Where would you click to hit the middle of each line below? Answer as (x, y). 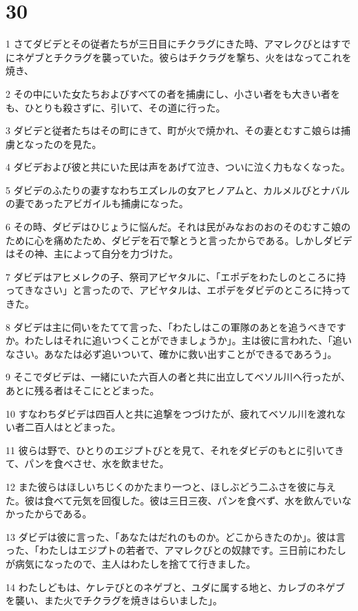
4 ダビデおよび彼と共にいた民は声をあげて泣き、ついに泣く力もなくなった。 (178, 167)
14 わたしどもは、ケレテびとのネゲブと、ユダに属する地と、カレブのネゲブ (176, 587)
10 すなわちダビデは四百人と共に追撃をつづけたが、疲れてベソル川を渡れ (171, 413)
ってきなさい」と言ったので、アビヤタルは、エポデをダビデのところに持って (178, 290)
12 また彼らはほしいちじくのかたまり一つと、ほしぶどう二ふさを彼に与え (171, 486)
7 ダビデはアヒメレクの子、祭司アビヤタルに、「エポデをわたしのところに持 (176, 276)
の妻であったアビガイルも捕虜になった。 (97, 203)
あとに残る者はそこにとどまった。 (83, 390)
